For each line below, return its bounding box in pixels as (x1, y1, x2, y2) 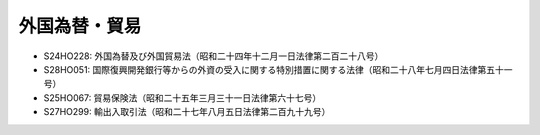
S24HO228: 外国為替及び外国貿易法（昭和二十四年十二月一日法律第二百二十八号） (43, 50, 384, 62)
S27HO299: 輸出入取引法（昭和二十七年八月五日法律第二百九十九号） (43, 106, 331, 118)
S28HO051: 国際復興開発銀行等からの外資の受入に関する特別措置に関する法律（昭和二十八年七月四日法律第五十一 (43, 63, 514, 75)
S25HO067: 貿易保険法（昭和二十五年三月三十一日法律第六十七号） (43, 91, 322, 104)
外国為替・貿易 (18, 15, 142, 37)
